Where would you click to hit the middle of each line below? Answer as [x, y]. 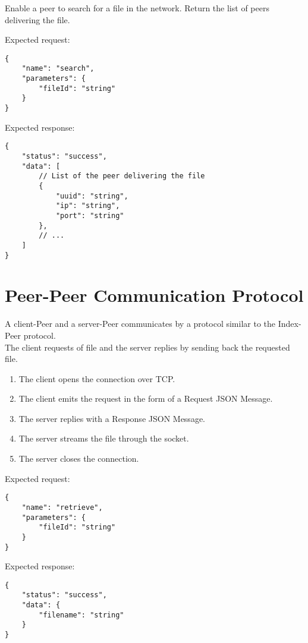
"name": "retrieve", [62, 507]
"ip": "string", [88, 206]
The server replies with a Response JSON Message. [112, 418]
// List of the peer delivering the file [122, 176]
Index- [290, 324]
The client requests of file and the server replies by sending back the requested [147, 347]
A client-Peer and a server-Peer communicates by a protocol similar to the [140, 324]
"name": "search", [58, 69]
